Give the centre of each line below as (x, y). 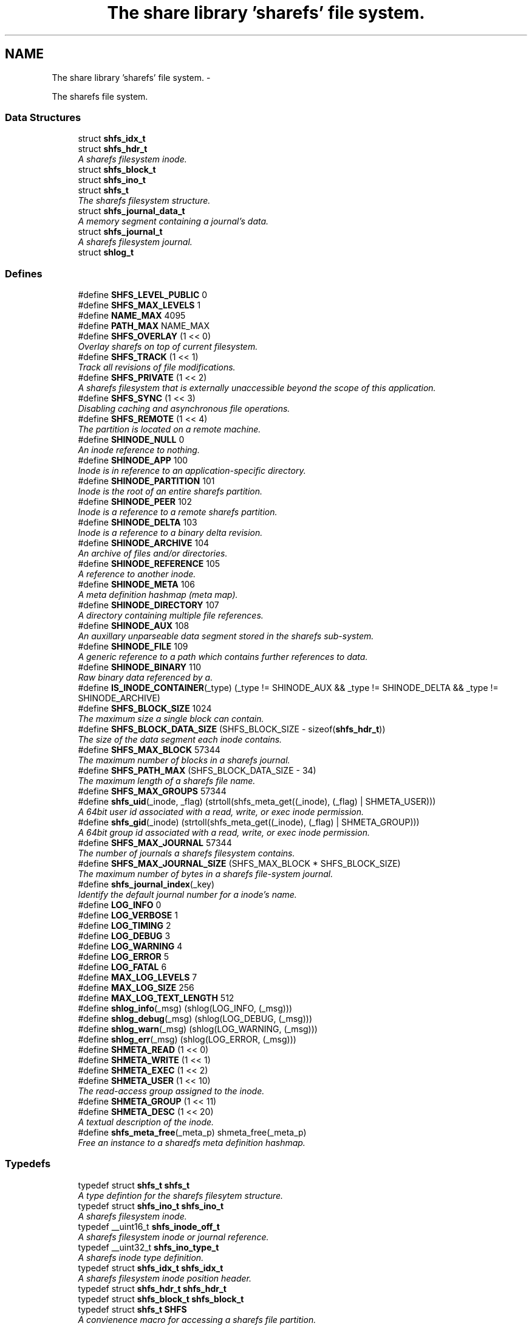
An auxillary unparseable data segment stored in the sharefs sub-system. (226, 636)
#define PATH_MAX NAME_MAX (144, 326)
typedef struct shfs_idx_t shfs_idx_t (151, 1268)
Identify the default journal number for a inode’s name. (187, 895)
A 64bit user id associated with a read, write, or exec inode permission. (221, 812)
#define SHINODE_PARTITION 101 (146, 481)
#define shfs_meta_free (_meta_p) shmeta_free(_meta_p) (192, 1133)
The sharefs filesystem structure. (144, 201)
